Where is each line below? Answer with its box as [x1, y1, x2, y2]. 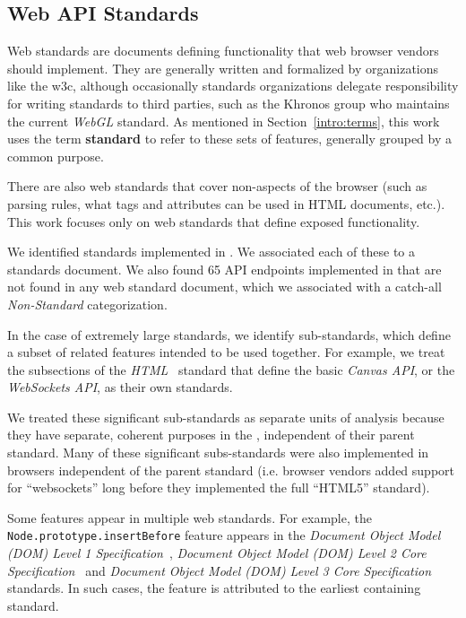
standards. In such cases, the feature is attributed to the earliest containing [7, 579, 421, 597]
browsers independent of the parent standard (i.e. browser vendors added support [7, 460, 454, 479]
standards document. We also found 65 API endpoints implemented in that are [7, 259, 442, 278]
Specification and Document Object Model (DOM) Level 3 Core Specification [7, 561, 432, 579]
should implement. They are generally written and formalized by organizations [7, 58, 439, 77]
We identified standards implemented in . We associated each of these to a [7, 242, 415, 261]
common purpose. [7, 146, 104, 165]
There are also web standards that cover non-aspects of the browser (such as [7, 177, 427, 196]
